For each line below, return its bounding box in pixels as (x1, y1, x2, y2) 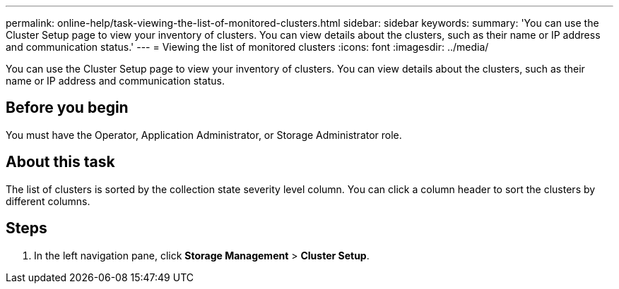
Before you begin (6, 99, 129, 117)
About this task (6, 153, 115, 171)
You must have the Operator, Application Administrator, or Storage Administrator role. (6, 128, 402, 141)
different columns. (6, 195, 90, 207)
